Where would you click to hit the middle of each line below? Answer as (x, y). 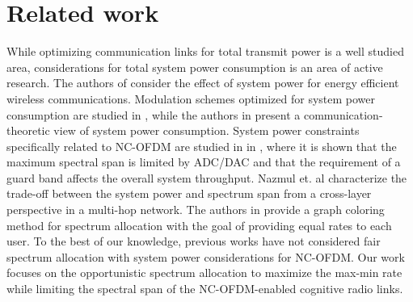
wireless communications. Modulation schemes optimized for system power (191, 98)
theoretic (28, 130)
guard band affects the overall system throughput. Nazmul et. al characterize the (207, 177)
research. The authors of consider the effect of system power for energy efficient (203, 83)
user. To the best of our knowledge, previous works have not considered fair (194, 241)
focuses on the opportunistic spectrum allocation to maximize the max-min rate (204, 273)
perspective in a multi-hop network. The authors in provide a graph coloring (196, 210)
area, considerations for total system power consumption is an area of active (195, 67)
